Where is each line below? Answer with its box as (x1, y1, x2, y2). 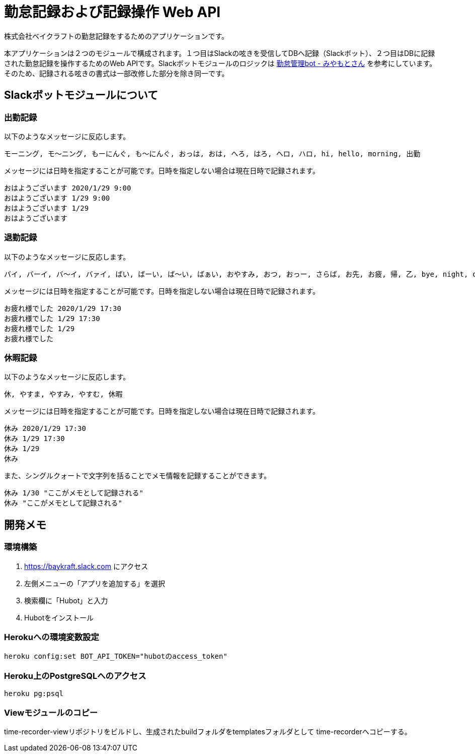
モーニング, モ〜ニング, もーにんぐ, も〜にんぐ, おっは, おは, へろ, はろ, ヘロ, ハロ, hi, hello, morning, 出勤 (4, 149, 421, 158)
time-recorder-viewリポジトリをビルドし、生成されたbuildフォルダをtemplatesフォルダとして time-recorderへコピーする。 (4, 727, 412, 736)
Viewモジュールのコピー (4, 707, 98, 718)
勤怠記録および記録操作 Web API (4, 4, 221, 21)
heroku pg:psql (4, 689, 64, 698)
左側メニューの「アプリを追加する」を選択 (24, 579, 165, 588)
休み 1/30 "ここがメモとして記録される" (4, 489, 144, 497)
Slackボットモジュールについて (4, 89, 159, 102)
